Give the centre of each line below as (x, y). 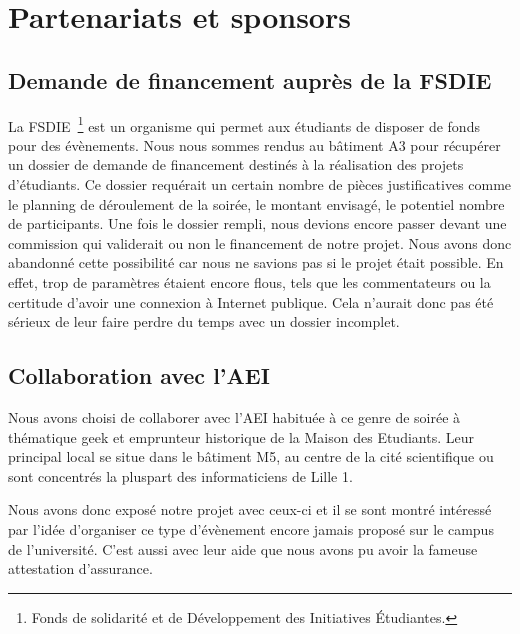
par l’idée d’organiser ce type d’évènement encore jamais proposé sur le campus (251, 528)
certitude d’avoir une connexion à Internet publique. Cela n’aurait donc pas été (251, 301)
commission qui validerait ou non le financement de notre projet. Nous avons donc (260, 242)
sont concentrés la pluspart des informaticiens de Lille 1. (180, 475)
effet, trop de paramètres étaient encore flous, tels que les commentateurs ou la (249, 281)
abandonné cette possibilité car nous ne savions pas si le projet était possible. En (256, 262)
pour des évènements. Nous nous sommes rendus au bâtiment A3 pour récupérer (254, 144)
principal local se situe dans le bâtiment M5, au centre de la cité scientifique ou (251, 456)
